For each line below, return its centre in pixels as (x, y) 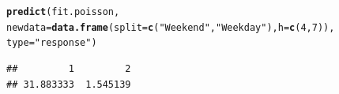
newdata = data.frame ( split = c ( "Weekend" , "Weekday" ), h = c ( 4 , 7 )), (171, 27)
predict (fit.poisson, (63, 12)
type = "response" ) (52, 43)
